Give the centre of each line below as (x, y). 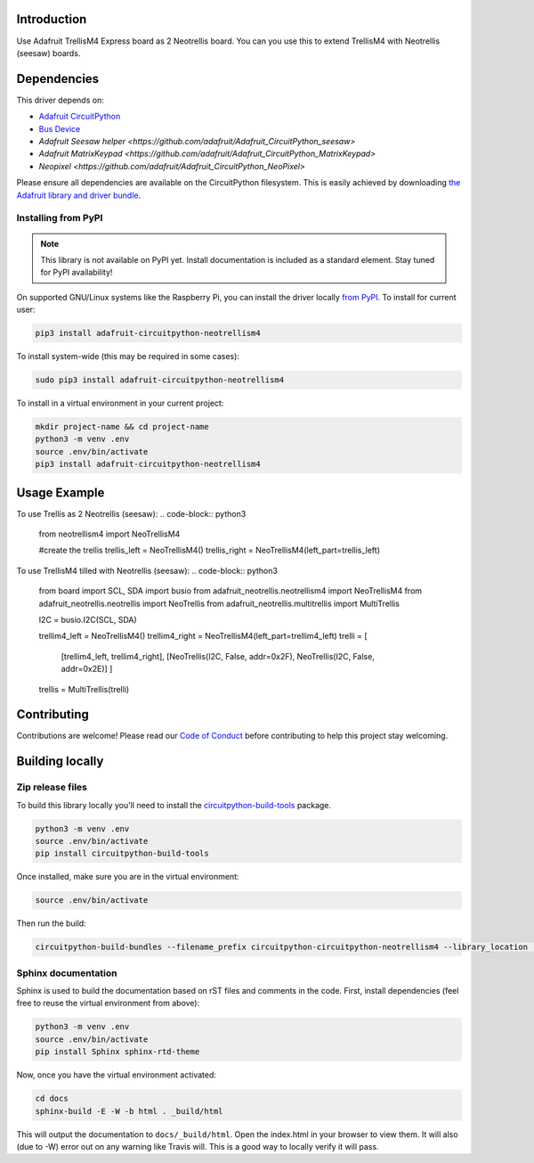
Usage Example (61, 492)
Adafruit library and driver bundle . (79, 195)
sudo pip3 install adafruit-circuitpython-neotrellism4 (160, 380)
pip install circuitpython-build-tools (122, 854)
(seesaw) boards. (49, 53)
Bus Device (60, 128)
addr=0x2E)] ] (87, 669)
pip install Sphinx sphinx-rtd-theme (117, 1052)
